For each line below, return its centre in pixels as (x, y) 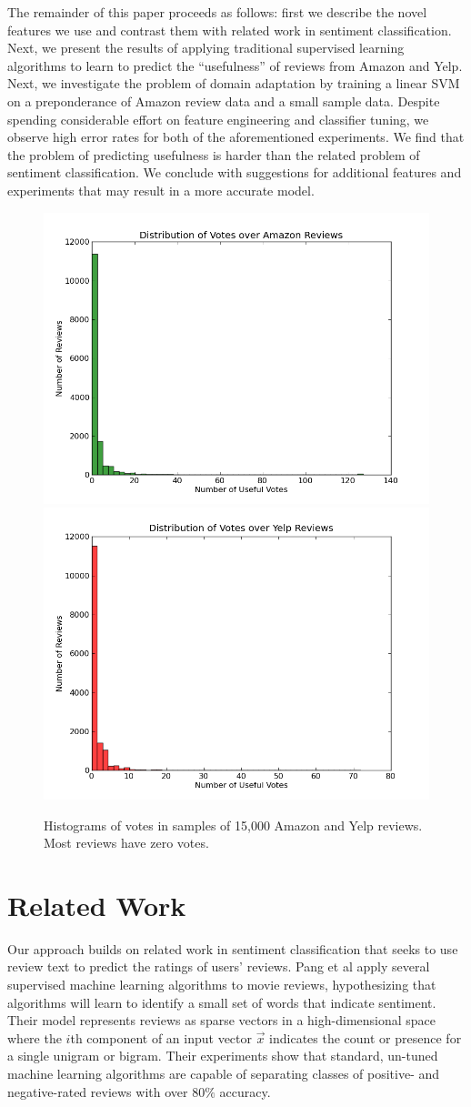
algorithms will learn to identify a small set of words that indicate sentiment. (222, 1002)
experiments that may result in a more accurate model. (161, 190)
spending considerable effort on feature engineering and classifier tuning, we (218, 119)
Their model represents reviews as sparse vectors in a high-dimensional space (222, 1020)
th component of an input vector (161, 1037)
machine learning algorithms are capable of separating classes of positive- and (224, 1073)
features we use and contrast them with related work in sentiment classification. (230, 30)
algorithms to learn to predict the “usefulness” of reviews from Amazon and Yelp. (235, 65)
